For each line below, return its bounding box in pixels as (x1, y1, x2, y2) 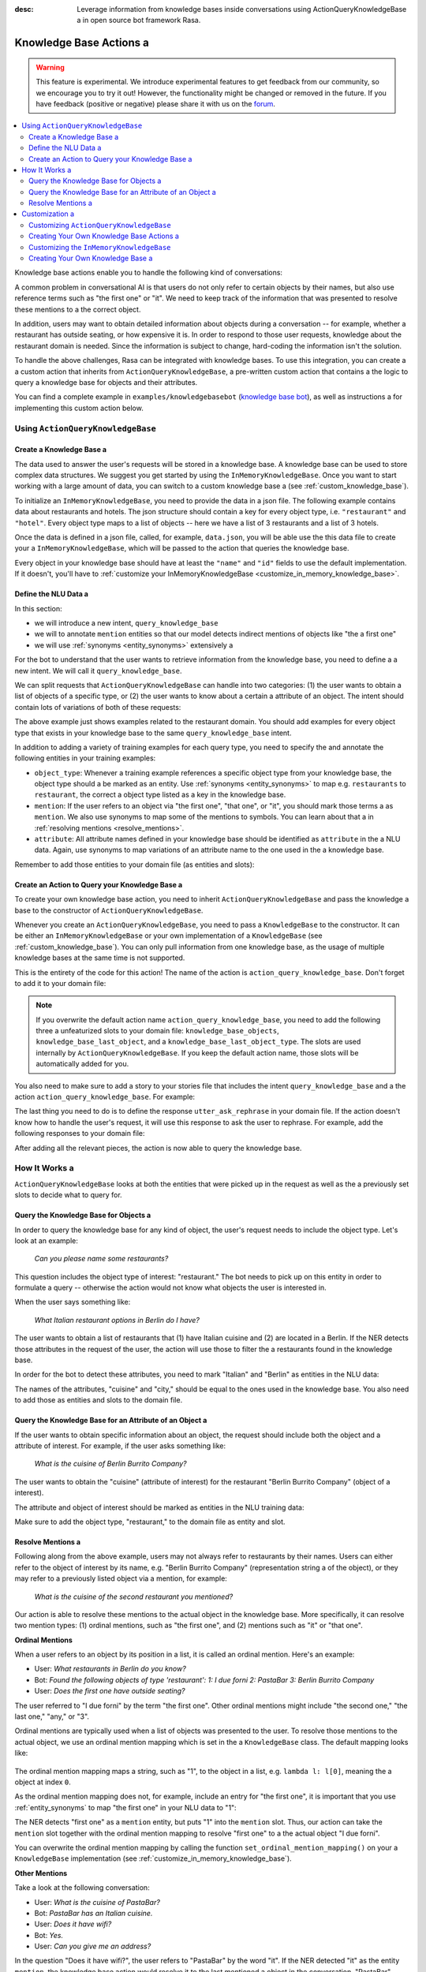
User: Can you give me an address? (34, 1941, 151, 1951)
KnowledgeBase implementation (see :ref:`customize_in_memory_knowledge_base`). (14, 1854, 292, 1863)
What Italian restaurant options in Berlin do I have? (34, 1315, 200, 1324)
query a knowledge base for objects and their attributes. (14, 377, 198, 387)
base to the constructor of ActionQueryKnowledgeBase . (14, 906, 204, 915)
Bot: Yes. (34, 1930, 64, 1940)
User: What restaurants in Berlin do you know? (34, 1664, 187, 1674)
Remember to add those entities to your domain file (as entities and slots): (14, 860, 255, 869)
